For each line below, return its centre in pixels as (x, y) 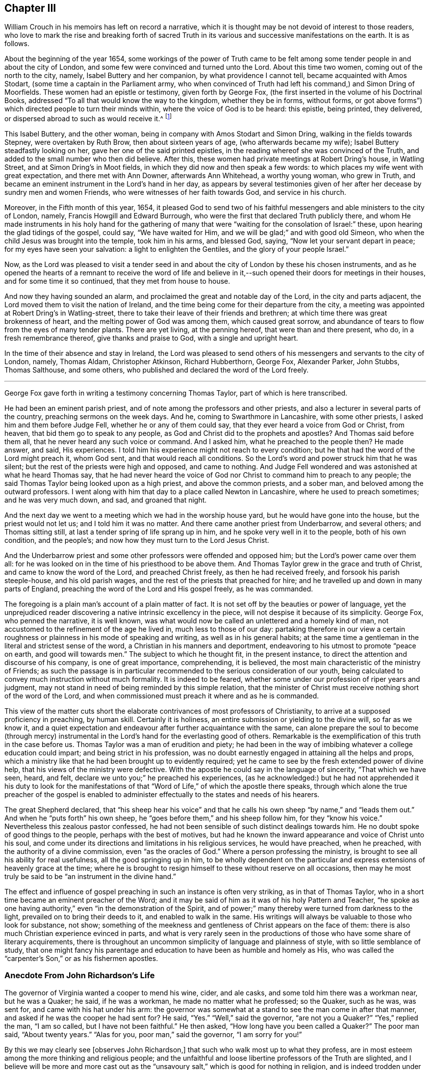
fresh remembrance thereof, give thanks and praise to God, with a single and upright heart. (151, 338)
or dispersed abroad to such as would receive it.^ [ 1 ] (88, 118)
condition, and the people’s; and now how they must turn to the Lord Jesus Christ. (137, 540)
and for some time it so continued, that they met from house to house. (117, 281)
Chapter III (30, 8)
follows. (17, 44)
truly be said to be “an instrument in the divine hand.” (90, 877)
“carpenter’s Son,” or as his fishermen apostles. (81, 959)
